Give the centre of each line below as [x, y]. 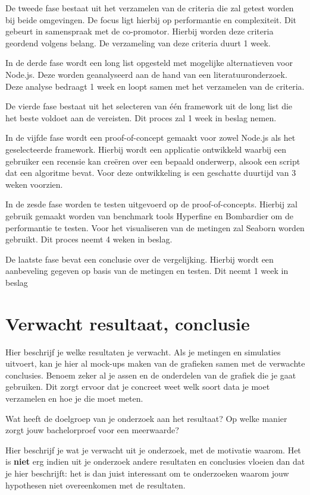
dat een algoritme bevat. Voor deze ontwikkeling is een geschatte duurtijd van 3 [151, 173]
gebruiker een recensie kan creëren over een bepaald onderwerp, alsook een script [153, 161]
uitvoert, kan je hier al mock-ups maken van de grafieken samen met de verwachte [155, 363]
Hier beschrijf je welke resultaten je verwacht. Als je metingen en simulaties [143, 351]
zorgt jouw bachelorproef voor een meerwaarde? [92, 430]
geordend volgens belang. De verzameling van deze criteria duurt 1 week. [138, 42]
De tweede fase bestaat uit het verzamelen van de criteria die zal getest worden [150, 8]
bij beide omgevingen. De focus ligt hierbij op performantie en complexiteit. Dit [151, 19]
